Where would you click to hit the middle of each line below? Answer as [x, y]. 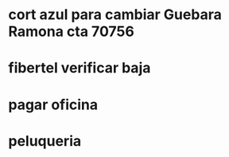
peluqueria [45, 141]
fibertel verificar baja [80, 68]
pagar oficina [53, 104]
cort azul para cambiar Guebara [115, 15]
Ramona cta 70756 [72, 31]
